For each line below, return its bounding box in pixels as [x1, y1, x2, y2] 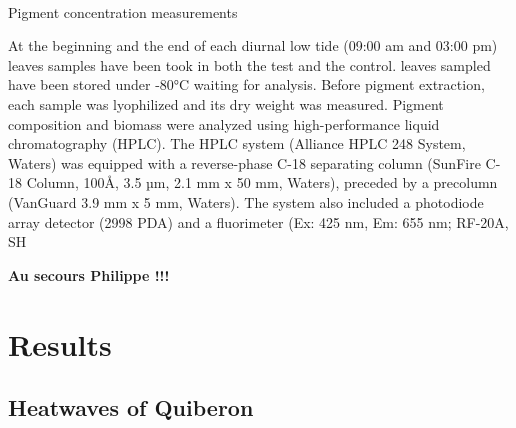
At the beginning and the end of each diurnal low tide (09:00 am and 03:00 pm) [8, 35, 498, 56]
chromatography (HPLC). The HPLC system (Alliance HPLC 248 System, [8, 133, 466, 154]
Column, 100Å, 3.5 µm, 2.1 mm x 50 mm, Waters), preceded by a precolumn [26, 172, 498, 193]
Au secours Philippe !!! [8, 264, 170, 285]
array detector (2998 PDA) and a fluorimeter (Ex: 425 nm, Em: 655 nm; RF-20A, [8, 211, 509, 232]
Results [8, 323, 112, 364]
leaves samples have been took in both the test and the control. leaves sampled [8, 54, 491, 75]
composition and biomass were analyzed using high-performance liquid [8, 113, 440, 134]
